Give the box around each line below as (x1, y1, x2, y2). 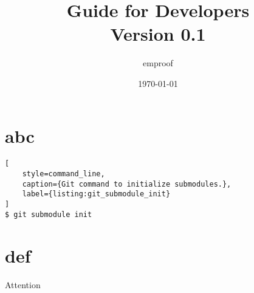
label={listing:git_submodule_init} (22, 190, 171, 199)
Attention (5, 278, 41, 291)
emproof (143, 57, 173, 69)
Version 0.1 (110, 21, 206, 46)
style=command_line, (22, 170, 105, 179)
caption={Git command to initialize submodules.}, (22, 179, 232, 188)
